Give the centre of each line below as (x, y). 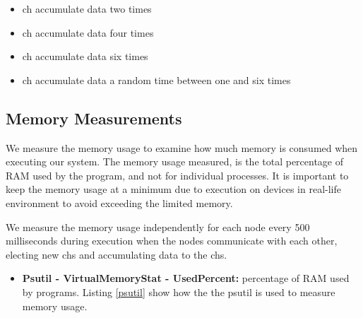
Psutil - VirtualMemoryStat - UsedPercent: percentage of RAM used (186, 278)
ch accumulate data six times (85, 56)
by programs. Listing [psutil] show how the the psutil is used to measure (179, 291)
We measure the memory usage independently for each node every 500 (158, 226)
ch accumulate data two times (87, 8)
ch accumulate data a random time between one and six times (156, 79)
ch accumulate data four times (88, 32)
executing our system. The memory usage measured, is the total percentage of (175, 161)
